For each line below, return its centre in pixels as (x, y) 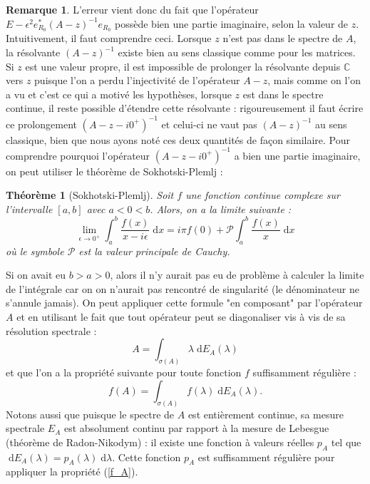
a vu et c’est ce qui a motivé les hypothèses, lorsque (119, 94)
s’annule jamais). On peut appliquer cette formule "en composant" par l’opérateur (184, 303)
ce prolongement (41, 124)
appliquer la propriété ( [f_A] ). (72, 472)
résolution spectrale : (51, 330)
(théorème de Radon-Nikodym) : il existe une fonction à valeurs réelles (160, 442)
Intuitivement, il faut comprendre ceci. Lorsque (109, 38)
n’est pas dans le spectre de (283, 38)
